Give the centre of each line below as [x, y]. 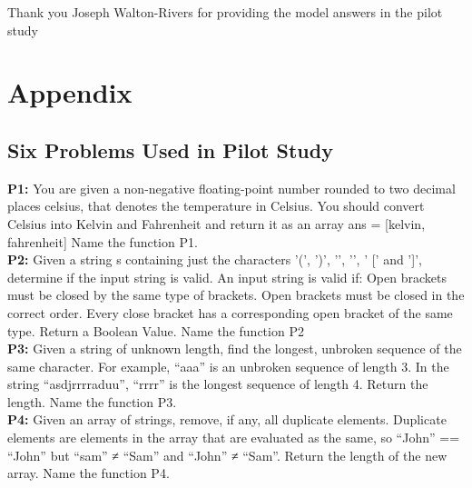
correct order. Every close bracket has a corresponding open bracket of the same [230, 312]
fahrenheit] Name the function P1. [103, 241]
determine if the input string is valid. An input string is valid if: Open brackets [227, 277]
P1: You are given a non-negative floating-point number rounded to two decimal [231, 188]
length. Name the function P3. [92, 401]
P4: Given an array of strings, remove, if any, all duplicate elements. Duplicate [227, 419]
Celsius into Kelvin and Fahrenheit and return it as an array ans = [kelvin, [216, 223]
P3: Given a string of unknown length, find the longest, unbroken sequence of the [235, 349]
